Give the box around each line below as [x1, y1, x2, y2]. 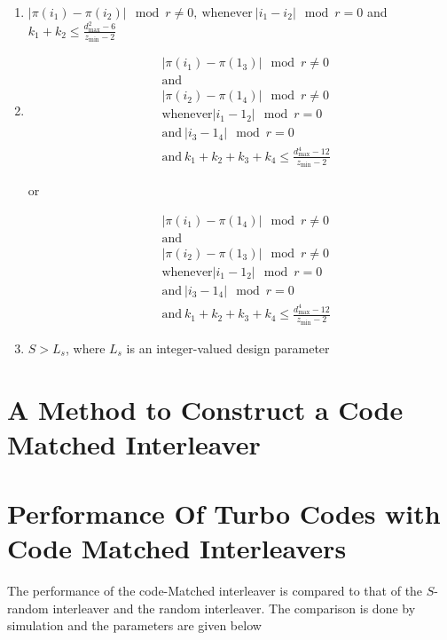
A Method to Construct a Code [7, 391, 404, 427]
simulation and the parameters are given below [7, 616, 262, 635]
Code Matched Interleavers [7, 530, 347, 566]
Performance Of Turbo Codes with [7, 495, 441, 532]
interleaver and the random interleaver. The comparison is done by [52, 598, 416, 617]
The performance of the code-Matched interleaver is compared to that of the [7, 581, 423, 600]
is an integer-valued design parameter [126, 338, 330, 357]
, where [65, 338, 106, 357]
